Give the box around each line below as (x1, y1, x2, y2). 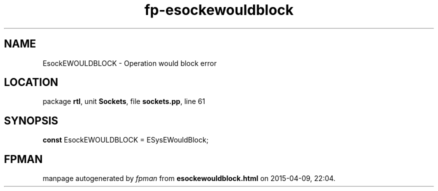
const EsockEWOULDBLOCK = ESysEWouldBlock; (42, 135, 208, 144)
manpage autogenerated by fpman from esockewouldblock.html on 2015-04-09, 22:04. (42, 174, 335, 183)
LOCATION (4, 76, 58, 89)
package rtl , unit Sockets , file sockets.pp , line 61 (42, 97, 205, 106)
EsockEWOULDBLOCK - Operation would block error (42, 58, 217, 67)
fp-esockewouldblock (144, 1, 294, 18)
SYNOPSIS (4, 114, 58, 127)
